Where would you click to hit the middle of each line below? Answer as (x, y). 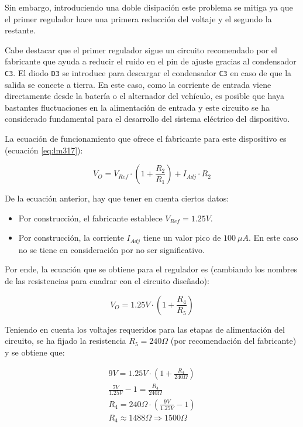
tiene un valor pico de (182, 238)
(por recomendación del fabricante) (233, 341)
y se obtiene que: (35, 352)
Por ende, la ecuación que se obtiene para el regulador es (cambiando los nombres (151, 269)
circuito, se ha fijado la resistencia (66, 341)
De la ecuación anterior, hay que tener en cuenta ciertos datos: (117, 198)
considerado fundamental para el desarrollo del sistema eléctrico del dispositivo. (147, 119)
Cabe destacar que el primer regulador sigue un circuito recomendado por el (141, 49)
